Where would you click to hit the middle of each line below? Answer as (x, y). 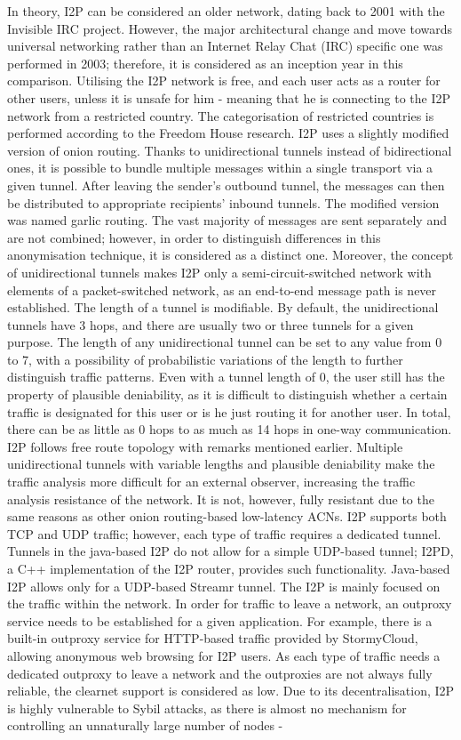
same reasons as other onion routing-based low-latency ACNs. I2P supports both (227, 516)
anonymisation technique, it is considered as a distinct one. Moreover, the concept (230, 255)
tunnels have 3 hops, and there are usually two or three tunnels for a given (211, 324)
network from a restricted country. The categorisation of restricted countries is (221, 115)
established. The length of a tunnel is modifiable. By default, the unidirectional (223, 307)
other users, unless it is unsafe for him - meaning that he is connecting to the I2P (229, 97)
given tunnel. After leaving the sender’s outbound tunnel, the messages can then (226, 185)
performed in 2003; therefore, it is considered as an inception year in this (205, 63)
